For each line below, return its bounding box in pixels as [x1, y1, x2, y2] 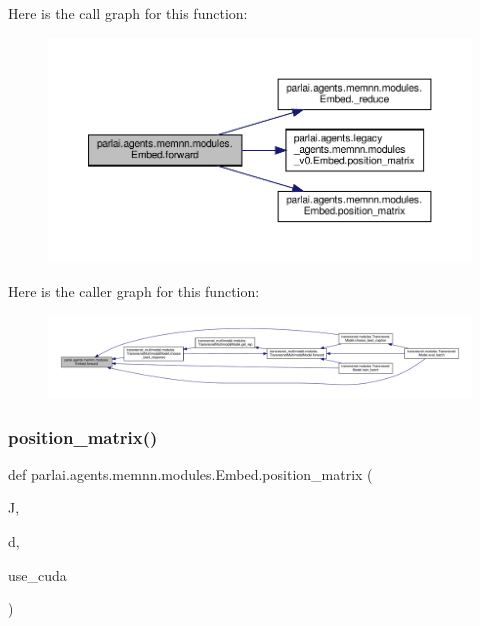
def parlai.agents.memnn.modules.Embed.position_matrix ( [8, 463, 373, 484]
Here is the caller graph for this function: [8, 280, 260, 301]
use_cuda [8, 564, 67, 585]
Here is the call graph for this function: [8, 3, 248, 23]
